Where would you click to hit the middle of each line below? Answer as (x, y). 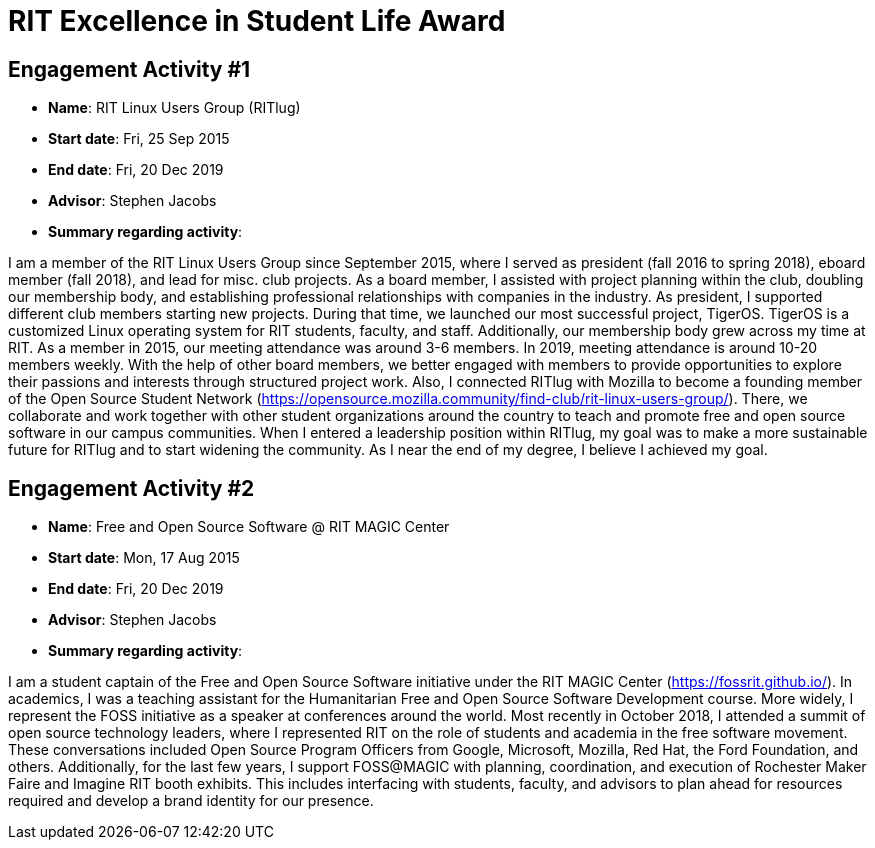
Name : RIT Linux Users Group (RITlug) (174, 108)
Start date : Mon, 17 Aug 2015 (144, 558)
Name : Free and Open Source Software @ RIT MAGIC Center (249, 527)
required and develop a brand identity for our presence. (191, 801)
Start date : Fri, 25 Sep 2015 (139, 139)
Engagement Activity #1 (129, 69)
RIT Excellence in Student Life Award (257, 21)
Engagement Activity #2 (131, 488)
